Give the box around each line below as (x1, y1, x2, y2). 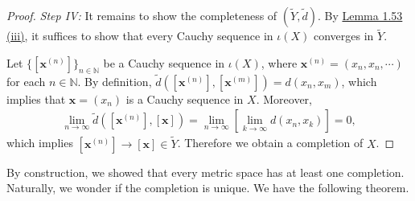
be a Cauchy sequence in (103, 54, 225, 71)
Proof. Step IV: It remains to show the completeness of (6, 7, 277, 23)
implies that (6, 90, 66, 107)
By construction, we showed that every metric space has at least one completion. (6, 163, 405, 180)
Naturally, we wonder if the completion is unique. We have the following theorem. (6, 179, 409, 196)
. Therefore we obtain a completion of (177, 134, 364, 151)
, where (261, 54, 298, 71)
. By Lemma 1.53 (317, 7, 403, 23)
